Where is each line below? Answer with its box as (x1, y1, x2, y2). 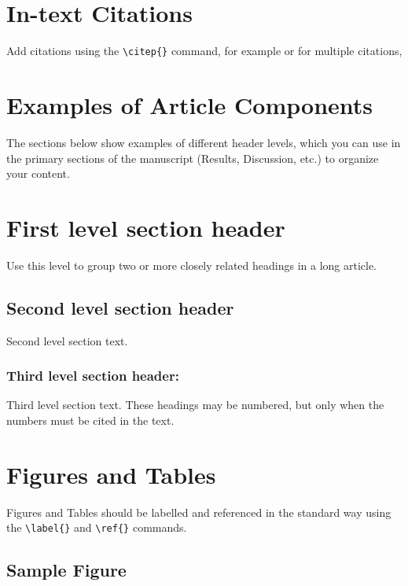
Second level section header (6, 295, 234, 319)
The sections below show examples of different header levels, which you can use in (6, 134, 401, 150)
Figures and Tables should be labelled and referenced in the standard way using (6, 503, 391, 520)
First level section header (6, 211, 285, 243)
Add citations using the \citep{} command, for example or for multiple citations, (6, 42, 402, 59)
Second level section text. (6, 332, 128, 348)
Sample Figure (6, 558, 127, 582)
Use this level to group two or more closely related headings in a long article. (6, 256, 377, 273)
